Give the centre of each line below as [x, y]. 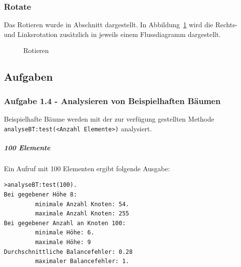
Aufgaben [28, 77]
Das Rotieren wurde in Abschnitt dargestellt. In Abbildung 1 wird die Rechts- [121, 25]
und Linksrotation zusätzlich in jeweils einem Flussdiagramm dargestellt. [112, 34]
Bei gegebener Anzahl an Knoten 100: [65, 223]
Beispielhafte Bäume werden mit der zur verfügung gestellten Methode [109, 119]
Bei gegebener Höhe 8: [41, 195]
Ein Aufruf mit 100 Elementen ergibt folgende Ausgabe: [87, 168]
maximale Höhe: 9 [63, 242]
